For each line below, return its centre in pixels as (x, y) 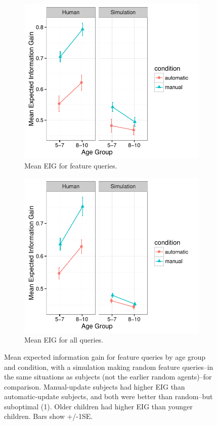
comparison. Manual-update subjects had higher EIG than (95, 386)
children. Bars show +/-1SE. (49, 416)
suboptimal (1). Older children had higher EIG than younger (98, 406)
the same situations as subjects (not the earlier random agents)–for (108, 377)
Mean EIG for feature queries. (71, 166)
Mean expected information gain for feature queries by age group (105, 356)
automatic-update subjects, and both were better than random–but (108, 396)
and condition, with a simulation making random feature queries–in (109, 367)
